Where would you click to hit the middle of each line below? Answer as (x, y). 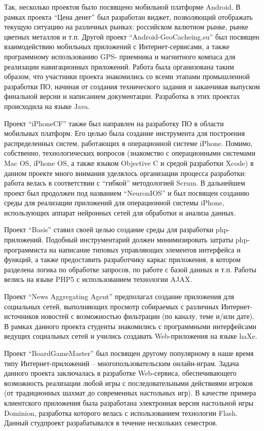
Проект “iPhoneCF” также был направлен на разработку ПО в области (114, 123)
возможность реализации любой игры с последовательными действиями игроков (128, 383)
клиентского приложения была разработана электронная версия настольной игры (129, 402)
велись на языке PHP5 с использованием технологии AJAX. (98, 279)
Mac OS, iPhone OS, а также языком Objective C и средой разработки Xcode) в (129, 163)
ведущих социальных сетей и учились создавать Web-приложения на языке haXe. (131, 336)
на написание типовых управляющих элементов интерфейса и (145, 249)
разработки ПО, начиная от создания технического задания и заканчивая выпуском (132, 86)
